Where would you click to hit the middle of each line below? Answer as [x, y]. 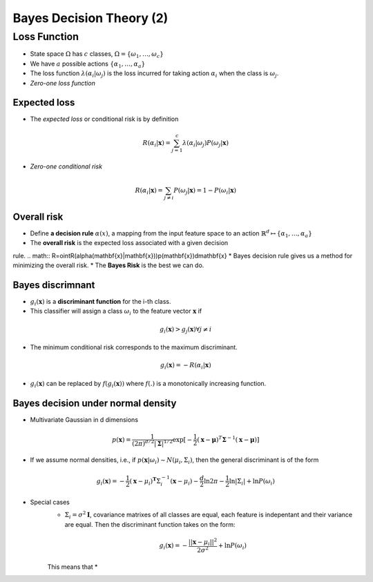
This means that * [73, 567]
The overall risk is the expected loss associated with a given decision [129, 243]
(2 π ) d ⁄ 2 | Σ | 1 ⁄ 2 [152, 443]
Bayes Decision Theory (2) [90, 18]
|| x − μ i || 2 [203, 542]
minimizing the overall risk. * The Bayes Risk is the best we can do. [108, 265]
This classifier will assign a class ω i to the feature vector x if [116, 312]
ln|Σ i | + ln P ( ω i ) [252, 482]
